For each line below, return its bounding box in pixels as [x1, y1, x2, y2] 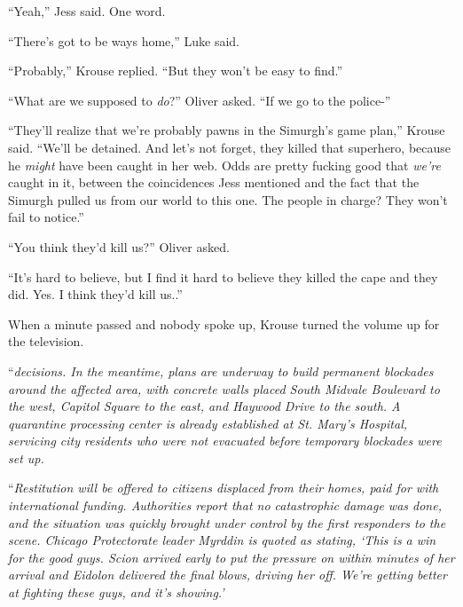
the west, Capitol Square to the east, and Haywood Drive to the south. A [8, 397, 401, 415]
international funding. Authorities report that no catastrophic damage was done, [8, 496, 442, 515]
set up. [8, 448, 44, 467]
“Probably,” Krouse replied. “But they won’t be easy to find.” [8, 61, 343, 80]
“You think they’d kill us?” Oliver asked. [8, 237, 230, 256]
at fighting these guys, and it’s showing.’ [8, 583, 224, 602]
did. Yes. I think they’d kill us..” [8, 285, 183, 303]
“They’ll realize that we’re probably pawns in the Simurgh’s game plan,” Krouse [8, 121, 445, 139]
